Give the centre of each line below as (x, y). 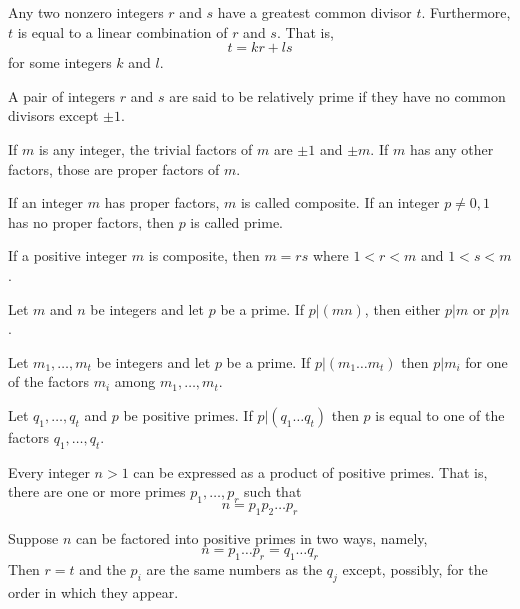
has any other (451, 148)
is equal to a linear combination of (122, 31)
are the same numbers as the (234, 569)
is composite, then (204, 255)
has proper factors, (162, 202)
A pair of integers (62, 95)
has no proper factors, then (91, 221)
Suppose (33, 537)
